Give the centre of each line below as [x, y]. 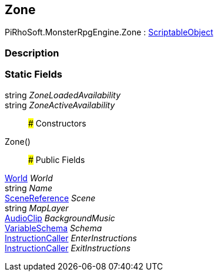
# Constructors [57, 123]
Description [32, 53]
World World [29, 178]
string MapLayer [37, 208]
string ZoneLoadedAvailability [63, 95]
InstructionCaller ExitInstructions [68, 248]
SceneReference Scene [50, 198]
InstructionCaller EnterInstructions [71, 238]
